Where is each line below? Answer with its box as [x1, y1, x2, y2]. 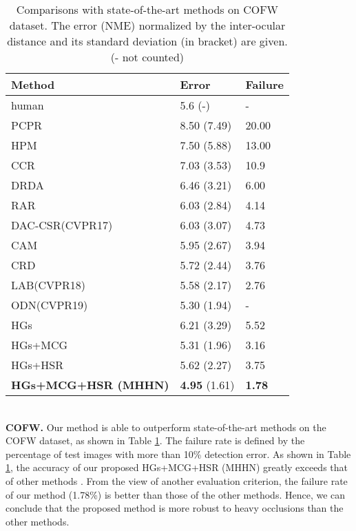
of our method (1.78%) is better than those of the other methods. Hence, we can [6, 487, 346, 501]
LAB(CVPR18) [11, 277, 86, 293]
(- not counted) [110, 49, 185, 65]
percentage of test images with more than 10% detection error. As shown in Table [6, 446, 351, 461]
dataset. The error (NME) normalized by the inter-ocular [9, 17, 286, 33]
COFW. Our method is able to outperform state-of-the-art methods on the [6, 419, 326, 434]
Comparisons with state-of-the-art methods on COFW [16, 1, 279, 17]
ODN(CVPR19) [11, 297, 88, 313]
